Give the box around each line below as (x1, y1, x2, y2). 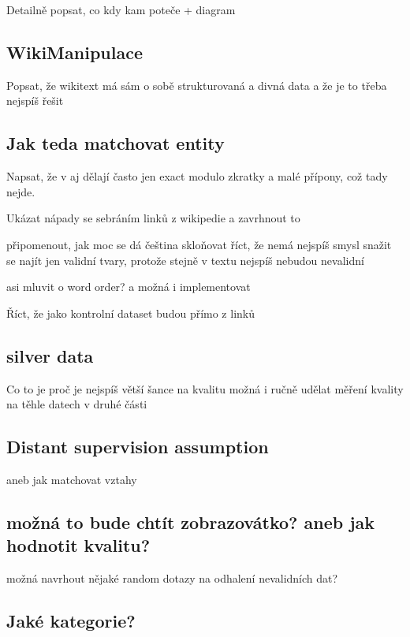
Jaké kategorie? (6, 609, 136, 633)
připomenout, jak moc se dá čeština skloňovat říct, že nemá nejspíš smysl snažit (6, 236, 392, 252)
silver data (6, 343, 94, 367)
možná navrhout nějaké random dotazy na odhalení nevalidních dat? (6, 570, 338, 587)
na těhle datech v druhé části (6, 396, 147, 412)
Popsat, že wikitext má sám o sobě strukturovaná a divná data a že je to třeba (6, 76, 387, 93)
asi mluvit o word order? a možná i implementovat (6, 278, 251, 295)
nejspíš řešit (6, 92, 64, 109)
